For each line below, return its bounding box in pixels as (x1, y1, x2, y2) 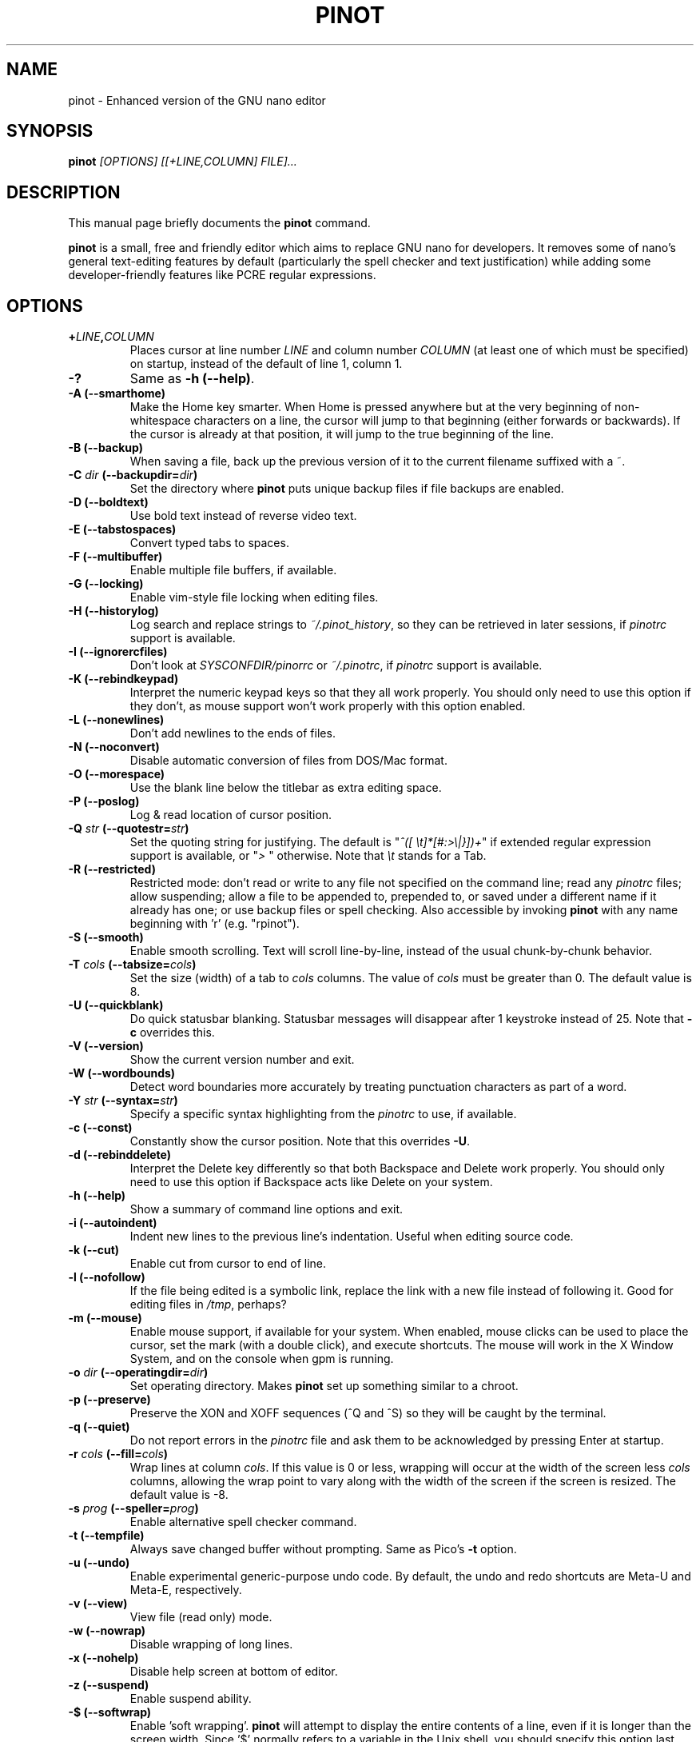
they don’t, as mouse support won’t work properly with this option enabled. (129, 699, 526, 713)
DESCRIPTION (6, 182, 121, 202)
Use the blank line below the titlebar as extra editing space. (129, 781, 442, 795)
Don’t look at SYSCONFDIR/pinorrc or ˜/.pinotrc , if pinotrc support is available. (129, 658, 543, 673)
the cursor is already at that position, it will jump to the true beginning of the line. (129, 427, 554, 441)
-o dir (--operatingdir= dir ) (68, 1365, 209, 1380)
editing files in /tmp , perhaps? (129, 1297, 287, 1312)
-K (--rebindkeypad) (68, 672, 179, 686)
